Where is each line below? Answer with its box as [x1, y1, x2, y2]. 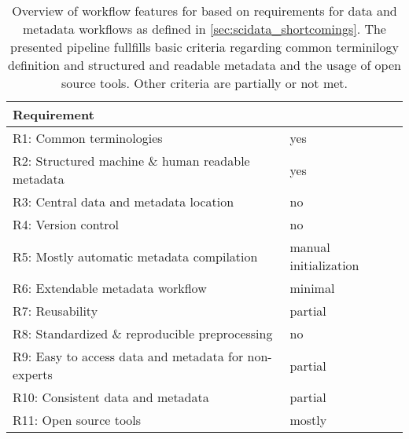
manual [289, 238, 330, 256]
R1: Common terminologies [13, 129, 163, 147]
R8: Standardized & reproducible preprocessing [13, 324, 273, 342]
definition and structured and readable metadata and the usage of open [8, 56, 401, 74]
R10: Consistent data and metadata [13, 388, 209, 406]
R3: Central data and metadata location [13, 192, 234, 210]
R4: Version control [13, 215, 120, 233]
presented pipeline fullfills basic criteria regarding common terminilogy [10, 38, 399, 56]
